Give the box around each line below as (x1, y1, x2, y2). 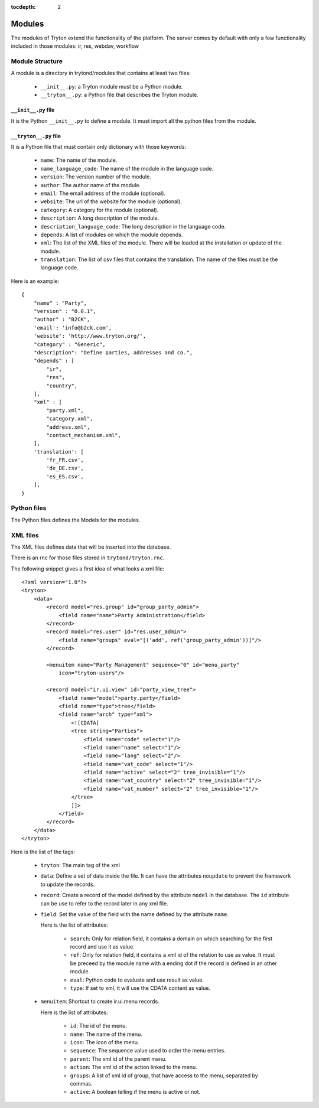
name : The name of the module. (40, 157, 118, 164)
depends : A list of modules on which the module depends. (40, 231, 183, 238)
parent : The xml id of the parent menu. (70, 1055, 167, 1063)
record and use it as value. (70, 943, 135, 950)
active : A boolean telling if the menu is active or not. (70, 1089, 201, 1096)
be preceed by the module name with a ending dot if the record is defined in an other (70, 960, 277, 967)
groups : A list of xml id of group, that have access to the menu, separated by (70, 1072, 258, 1079)
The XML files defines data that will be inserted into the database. (11, 543, 171, 550)
